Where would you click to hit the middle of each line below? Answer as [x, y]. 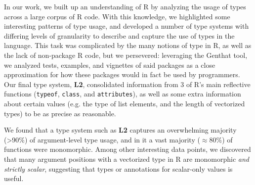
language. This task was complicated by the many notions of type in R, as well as [128, 45]
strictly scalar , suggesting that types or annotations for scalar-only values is [118, 168]
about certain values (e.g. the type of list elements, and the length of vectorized [125, 103]
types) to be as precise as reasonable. [60, 113]
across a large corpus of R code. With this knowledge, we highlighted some [117, 16]
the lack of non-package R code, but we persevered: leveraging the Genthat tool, [126, 55]
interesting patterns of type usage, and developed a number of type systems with [127, 26]
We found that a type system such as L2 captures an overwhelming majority [120, 130]
